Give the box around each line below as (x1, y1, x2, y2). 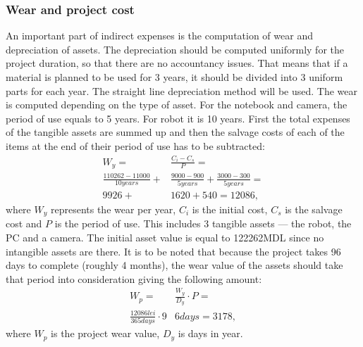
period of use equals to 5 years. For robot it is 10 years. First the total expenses (6, 111, 350, 125)
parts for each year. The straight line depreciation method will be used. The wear (6, 83, 357, 98)
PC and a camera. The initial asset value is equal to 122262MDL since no (6, 229, 324, 244)
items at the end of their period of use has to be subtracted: (6, 138, 265, 153)
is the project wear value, (51, 326, 160, 341)
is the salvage (285, 201, 343, 216)
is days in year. (178, 326, 243, 341)
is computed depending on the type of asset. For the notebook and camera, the (6, 97, 347, 112)
